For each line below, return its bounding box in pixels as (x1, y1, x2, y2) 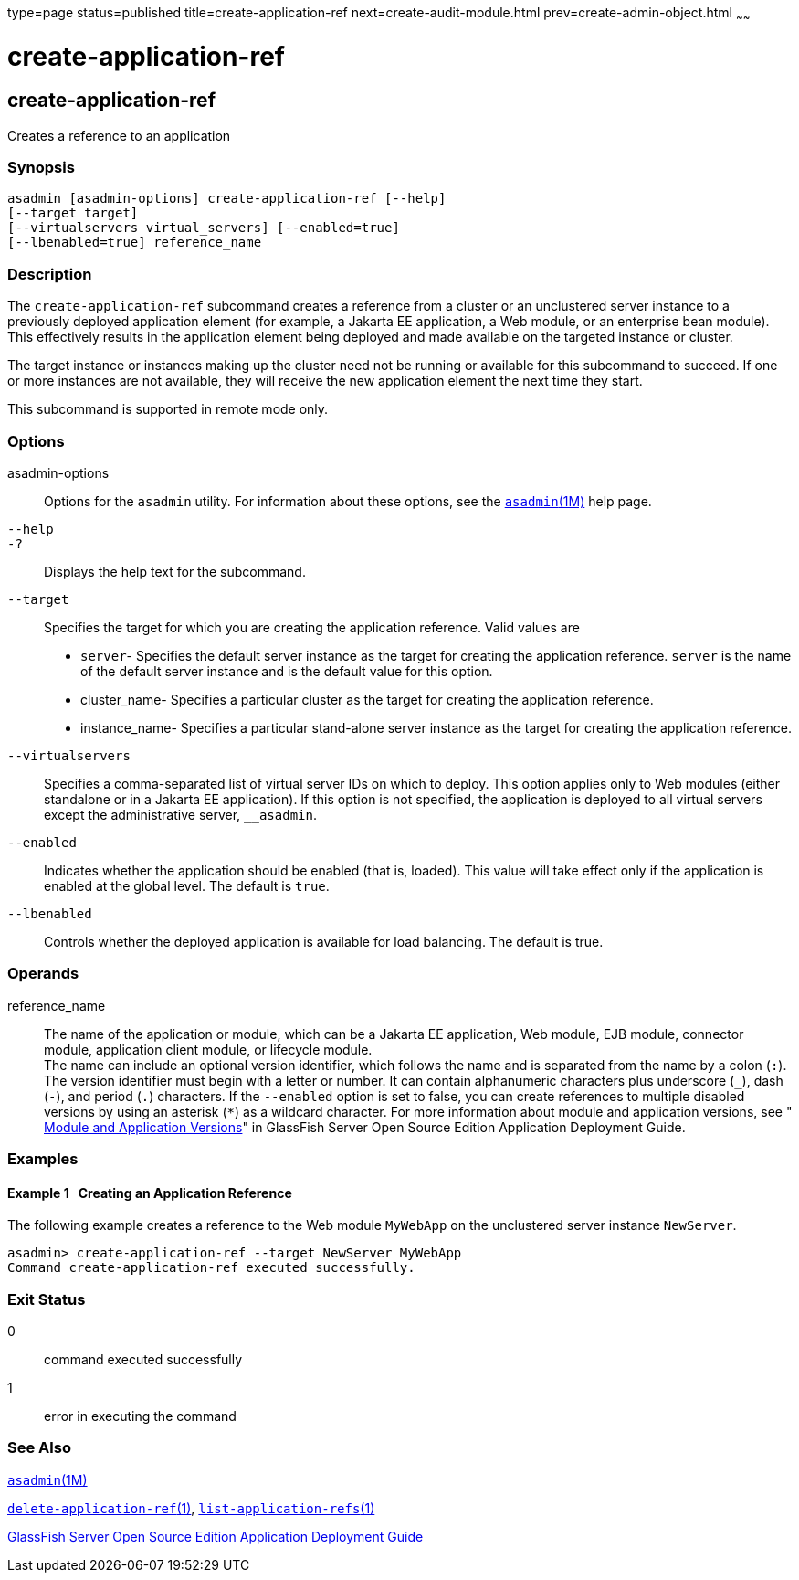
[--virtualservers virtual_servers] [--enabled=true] (7, 220, 400, 236)
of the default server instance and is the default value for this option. (80, 663, 493, 679)
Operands (7, 964, 79, 983)
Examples (7, 1150, 79, 1169)
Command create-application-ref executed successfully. (7, 1260, 415, 1276)
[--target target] (7, 206, 139, 221)
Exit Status (7, 1289, 86, 1309)
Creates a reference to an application (7, 127, 231, 143)
